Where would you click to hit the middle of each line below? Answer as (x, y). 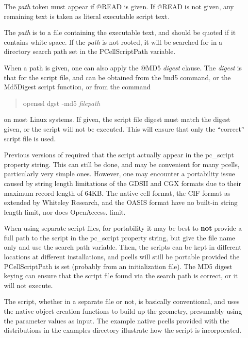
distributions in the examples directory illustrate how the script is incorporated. (123, 330)
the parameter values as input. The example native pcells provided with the (117, 320)
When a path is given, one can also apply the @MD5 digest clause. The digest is (123, 67)
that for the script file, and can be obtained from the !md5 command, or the (117, 77)
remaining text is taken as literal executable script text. (87, 16)
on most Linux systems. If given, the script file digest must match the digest (117, 119)
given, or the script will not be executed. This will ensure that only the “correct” (124, 128)
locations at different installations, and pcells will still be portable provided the (122, 257)
